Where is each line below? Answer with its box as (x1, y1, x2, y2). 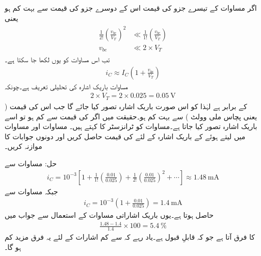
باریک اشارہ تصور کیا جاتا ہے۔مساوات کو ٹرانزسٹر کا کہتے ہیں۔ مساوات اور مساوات (5, 121, 257, 132)
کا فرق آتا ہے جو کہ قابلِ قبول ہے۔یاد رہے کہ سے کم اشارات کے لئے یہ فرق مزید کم (5, 232, 255, 242)
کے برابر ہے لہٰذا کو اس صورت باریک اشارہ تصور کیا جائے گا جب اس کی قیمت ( (5, 100, 247, 111)
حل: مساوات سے (5, 158, 57, 168)
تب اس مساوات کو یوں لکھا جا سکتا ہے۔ (5, 54, 110, 65)
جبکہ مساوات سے (5, 186, 58, 196)
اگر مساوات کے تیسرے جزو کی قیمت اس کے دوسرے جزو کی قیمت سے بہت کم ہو (5, 3, 257, 13)
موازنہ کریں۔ (5, 141, 42, 151)
